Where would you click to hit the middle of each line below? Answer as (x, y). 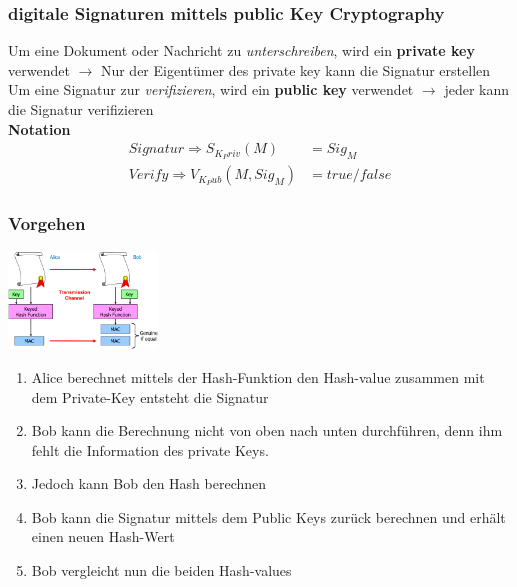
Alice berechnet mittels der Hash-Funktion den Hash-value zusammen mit (258, 376)
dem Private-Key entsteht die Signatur (150, 396)
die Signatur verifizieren (81, 109)
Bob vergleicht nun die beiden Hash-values (161, 570)
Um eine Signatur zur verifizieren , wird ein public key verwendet (211, 89)
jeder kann (476, 89)
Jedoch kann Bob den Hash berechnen (149, 483)
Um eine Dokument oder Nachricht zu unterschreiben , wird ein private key (241, 50)
